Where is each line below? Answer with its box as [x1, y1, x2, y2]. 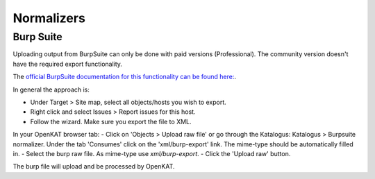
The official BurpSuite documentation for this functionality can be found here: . [12, 73, 236, 81]
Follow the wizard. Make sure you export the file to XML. [30, 117, 192, 126]
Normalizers [12, 10, 86, 26]
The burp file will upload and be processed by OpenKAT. [12, 162, 175, 171]
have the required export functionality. [12, 60, 123, 68]
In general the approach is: [12, 85, 90, 94]
